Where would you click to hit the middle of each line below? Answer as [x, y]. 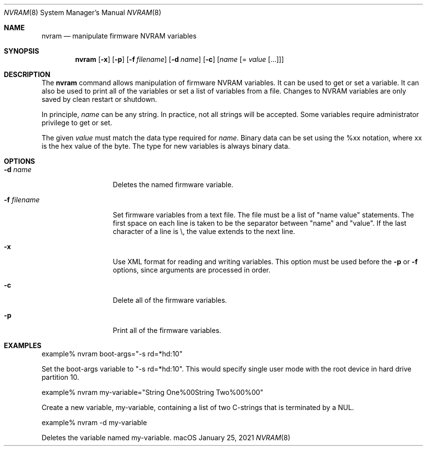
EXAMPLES [23, 345]
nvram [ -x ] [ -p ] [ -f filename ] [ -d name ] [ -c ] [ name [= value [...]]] [180, 59]
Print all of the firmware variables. [167, 330]
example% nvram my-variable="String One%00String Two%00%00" [153, 392]
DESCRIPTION [27, 74]
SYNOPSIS [22, 51]
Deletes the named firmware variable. [173, 185]
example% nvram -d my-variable [94, 422]
